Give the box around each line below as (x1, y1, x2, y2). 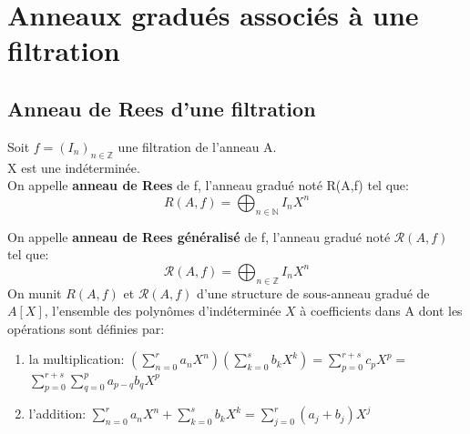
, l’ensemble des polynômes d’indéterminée (44, 301, 281, 320)
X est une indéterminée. (7, 157, 140, 177)
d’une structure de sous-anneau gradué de (197, 283, 430, 302)
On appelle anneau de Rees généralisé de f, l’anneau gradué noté (7, 227, 391, 246)
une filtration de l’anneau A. (117, 136, 277, 156)
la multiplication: (28, 349, 125, 368)
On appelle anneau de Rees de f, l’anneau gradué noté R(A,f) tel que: (7, 176, 409, 195)
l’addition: (28, 404, 87, 423)
